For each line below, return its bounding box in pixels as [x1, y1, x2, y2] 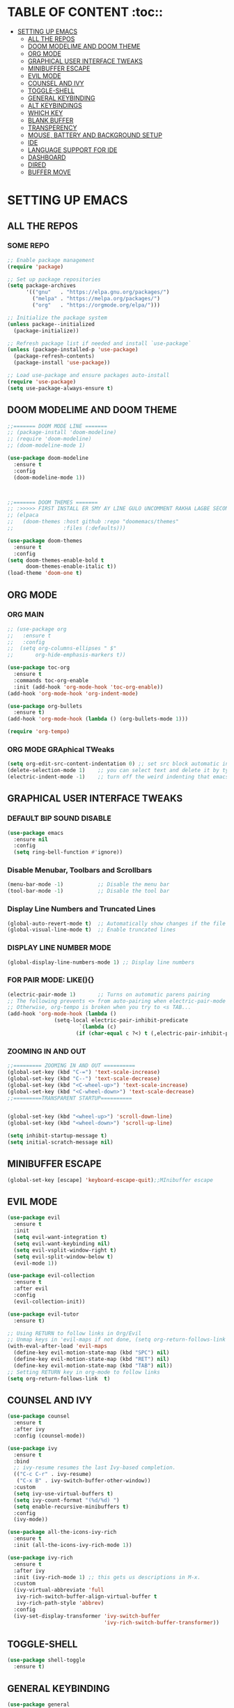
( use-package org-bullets [7, 702, 82, 709]
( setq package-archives [7, 282, 77, 289]
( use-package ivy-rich [7, 1554, 73, 1561]
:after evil [13, 1285, 49, 1293]
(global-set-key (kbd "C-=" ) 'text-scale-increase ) [7, 1069, 160, 1076]
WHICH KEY [27, 109, 63, 117]
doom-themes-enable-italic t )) [25, 563, 117, 570]
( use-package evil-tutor [7, 1311, 79, 1318]
